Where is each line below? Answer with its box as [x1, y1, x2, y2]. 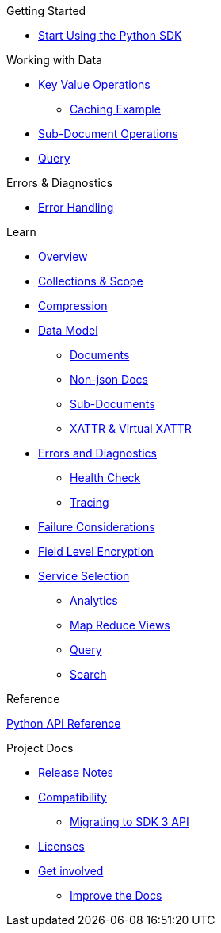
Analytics [70, 594, 118, 607]
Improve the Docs [70, 889, 162, 902]
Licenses [38, 839, 85, 853]
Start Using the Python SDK [38, 29, 182, 42]
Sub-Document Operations [38, 127, 178, 140]
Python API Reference [6, 717, 121, 730]
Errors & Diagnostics [6, 176, 113, 189]
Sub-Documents [70, 397, 155, 411]
